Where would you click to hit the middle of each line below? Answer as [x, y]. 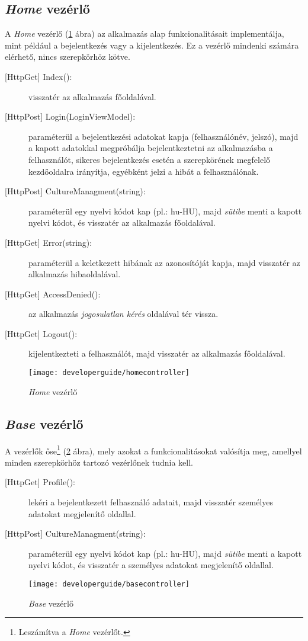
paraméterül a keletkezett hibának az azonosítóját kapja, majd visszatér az [164, 262]
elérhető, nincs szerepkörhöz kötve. [68, 57]
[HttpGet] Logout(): [41, 333]
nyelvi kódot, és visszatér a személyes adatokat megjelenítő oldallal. [151, 565]
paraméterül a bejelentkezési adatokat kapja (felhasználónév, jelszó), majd [163, 136]
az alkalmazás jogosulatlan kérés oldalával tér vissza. [123, 314]
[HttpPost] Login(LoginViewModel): [70, 116]
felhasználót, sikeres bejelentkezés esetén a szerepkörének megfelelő [150, 159]
